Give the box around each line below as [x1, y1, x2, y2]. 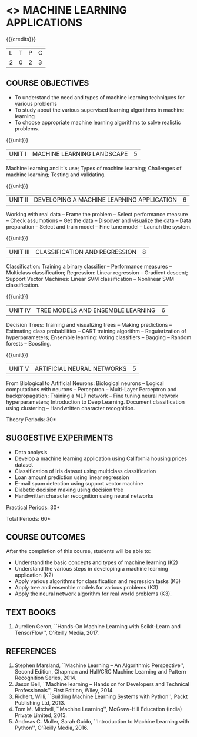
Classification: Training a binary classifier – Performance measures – [6, 263, 172, 270]
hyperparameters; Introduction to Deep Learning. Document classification [6, 398, 185, 406]
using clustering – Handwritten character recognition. [6, 404, 135, 411]
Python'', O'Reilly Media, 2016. [14, 724, 89, 731]
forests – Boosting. [6, 340, 52, 347]
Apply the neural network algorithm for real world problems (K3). [14, 590, 172, 597]
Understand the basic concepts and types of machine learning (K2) [14, 559, 178, 566]
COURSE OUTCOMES [6, 532, 86, 542]
